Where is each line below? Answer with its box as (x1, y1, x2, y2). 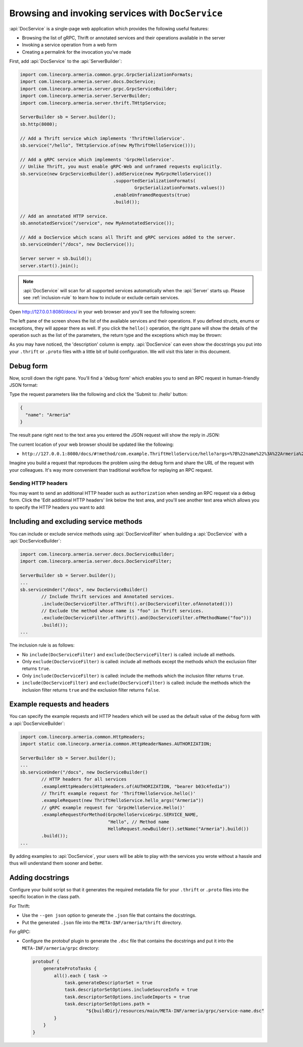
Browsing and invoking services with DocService (9, 8, 223, 19)
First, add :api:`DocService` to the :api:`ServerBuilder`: (9, 58, 122, 64)
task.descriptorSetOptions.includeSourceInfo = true (64, 987, 198, 993)
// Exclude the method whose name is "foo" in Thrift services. (41, 608, 204, 614)
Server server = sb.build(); (20, 256, 92, 261)
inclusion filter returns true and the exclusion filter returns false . (22, 687, 160, 693)
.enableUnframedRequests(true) (113, 192, 191, 198)
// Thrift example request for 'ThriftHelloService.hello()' (41, 790, 196, 796)
